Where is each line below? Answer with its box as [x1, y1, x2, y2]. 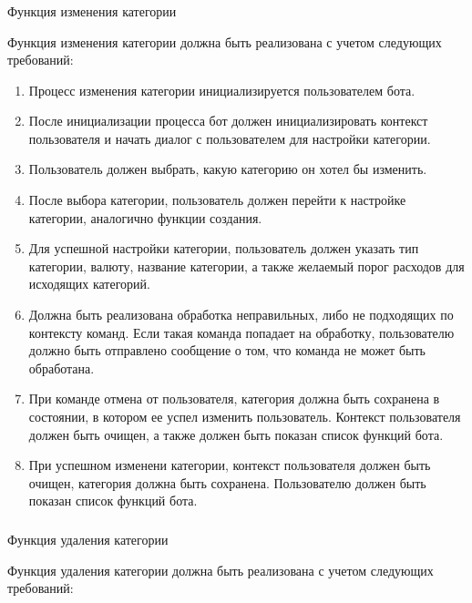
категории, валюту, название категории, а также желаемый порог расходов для [28, 256, 465, 275]
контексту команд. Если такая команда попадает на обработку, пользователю [28, 322, 455, 342]
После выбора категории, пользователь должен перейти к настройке [28, 190, 406, 210]
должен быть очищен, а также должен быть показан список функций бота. [28, 424, 444, 444]
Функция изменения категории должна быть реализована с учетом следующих [7, 32, 442, 51]
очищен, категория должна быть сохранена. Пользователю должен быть [28, 473, 426, 492]
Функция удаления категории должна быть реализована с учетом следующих [7, 560, 434, 579]
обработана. [28, 358, 95, 377]
